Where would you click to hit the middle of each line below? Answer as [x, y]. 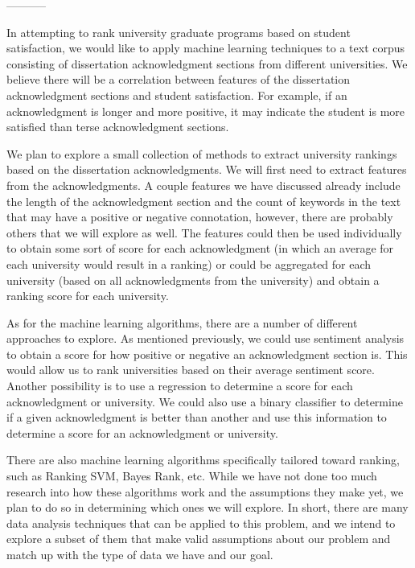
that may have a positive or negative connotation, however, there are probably [200, 217]
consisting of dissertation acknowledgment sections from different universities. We [207, 63]
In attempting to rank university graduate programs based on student [179, 32]
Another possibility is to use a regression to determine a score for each [180, 386]
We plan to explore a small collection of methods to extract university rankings [202, 153]
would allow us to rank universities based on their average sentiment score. [191, 370]
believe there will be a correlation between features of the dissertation [179, 79]
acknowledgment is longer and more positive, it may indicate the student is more [206, 111]
